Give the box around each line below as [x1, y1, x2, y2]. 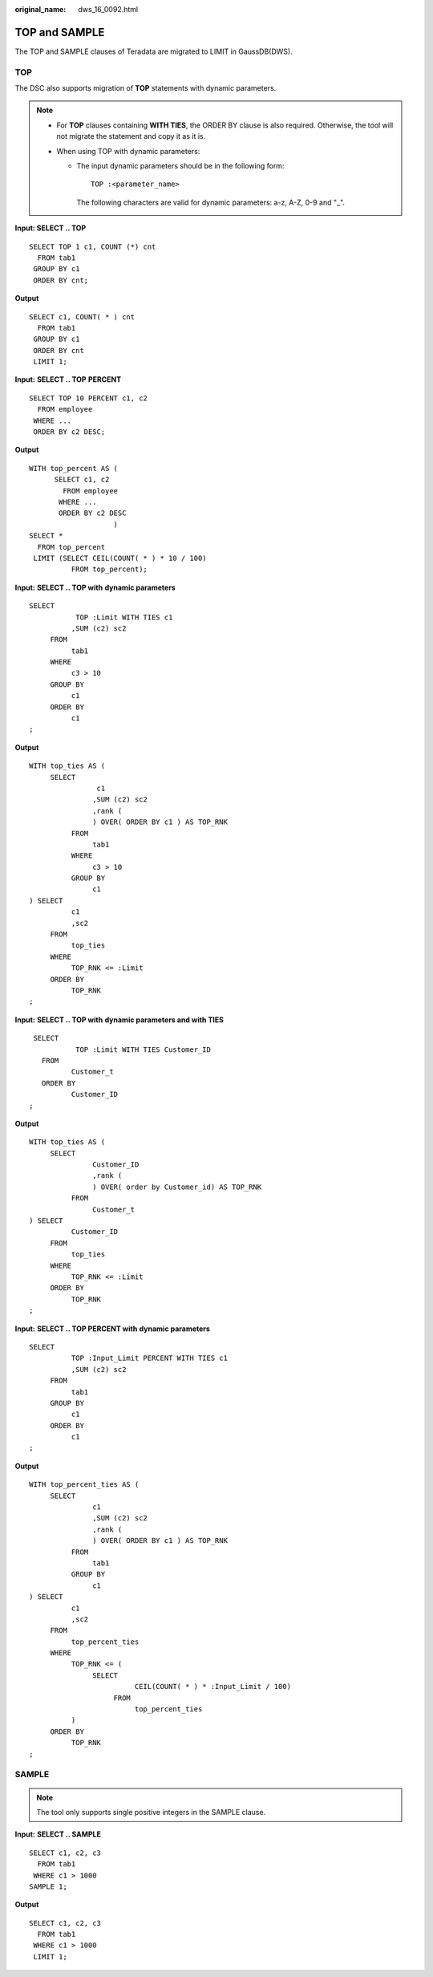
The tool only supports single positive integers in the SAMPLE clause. [36, 1807, 266, 1817]
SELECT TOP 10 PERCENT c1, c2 [29, 393, 148, 403]
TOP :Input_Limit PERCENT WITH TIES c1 [71, 1354, 229, 1363]
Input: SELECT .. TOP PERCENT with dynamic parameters [14, 1324, 210, 1334]
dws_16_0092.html [78, 5, 139, 14]
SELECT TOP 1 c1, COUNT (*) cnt [29, 242, 156, 251]
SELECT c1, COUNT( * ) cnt [29, 312, 136, 321]
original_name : [14, 5, 67, 14]
